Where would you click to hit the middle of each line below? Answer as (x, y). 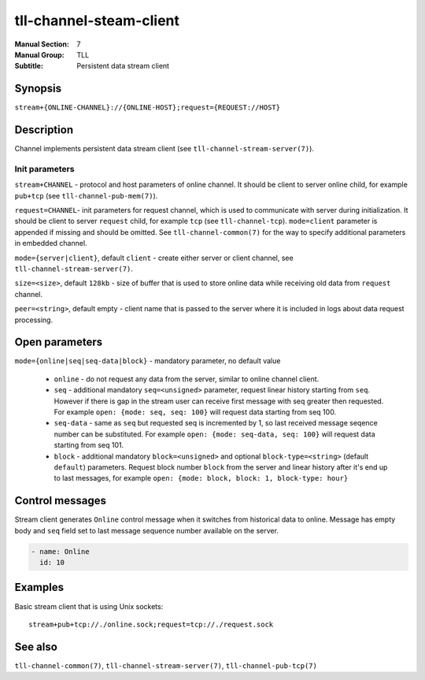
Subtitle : (29, 66)
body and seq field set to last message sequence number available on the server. (147, 530)
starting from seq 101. (89, 445)
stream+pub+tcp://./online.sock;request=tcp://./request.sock (151, 624)
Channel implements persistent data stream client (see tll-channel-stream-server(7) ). (164, 149)
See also (36, 647)
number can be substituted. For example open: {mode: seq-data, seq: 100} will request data (214, 434)
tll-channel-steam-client (97, 20)
